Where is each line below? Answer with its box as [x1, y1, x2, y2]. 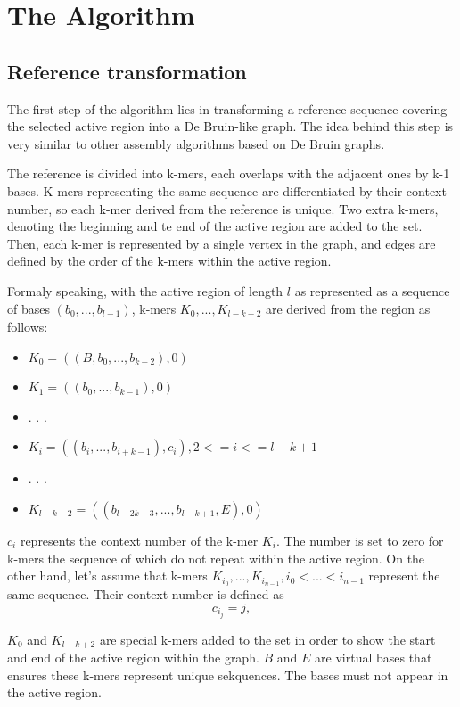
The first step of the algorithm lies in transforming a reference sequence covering [7, 99, 448, 118]
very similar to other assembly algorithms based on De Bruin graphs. [7, 134, 385, 152]
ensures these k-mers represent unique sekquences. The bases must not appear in [7, 665, 448, 684]
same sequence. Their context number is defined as [7, 584, 284, 603]
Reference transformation [7, 57, 247, 85]
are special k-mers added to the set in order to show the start [99, 629, 436, 648]
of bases [7, 299, 50, 317]
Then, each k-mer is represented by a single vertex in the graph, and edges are [7, 234, 436, 252]
